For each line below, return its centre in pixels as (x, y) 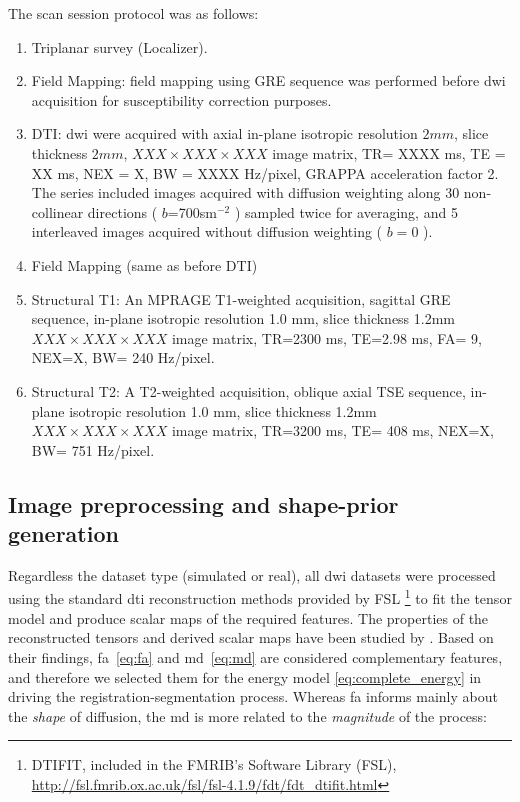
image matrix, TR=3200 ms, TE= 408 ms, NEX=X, (332, 430)
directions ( (122, 211)
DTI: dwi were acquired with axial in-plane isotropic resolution (224, 133)
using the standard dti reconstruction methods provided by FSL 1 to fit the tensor (260, 597)
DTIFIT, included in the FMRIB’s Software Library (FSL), (214, 764)
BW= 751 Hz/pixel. (93, 449)
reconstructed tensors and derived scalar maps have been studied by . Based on (251, 637)
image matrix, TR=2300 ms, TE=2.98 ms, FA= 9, (326, 337)
